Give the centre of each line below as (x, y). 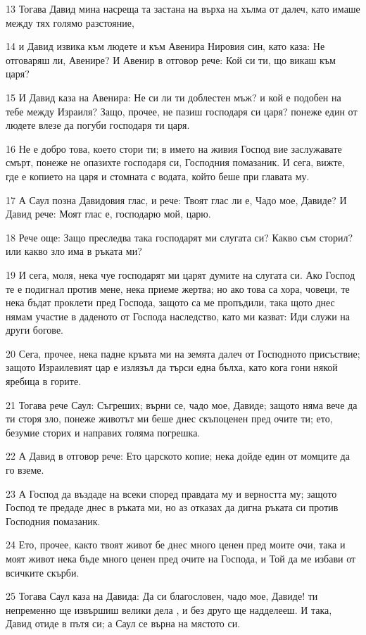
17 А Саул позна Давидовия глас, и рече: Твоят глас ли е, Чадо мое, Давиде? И (176, 200)
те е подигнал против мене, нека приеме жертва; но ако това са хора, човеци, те (178, 288)
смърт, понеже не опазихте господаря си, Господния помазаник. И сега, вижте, (175, 162)
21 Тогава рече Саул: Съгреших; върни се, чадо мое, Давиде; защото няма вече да (182, 404)
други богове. (34, 330)
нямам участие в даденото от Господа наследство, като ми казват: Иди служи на (178, 316)
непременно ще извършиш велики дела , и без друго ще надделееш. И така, (169, 609)
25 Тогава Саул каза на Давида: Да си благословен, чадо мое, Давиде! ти (162, 596)
